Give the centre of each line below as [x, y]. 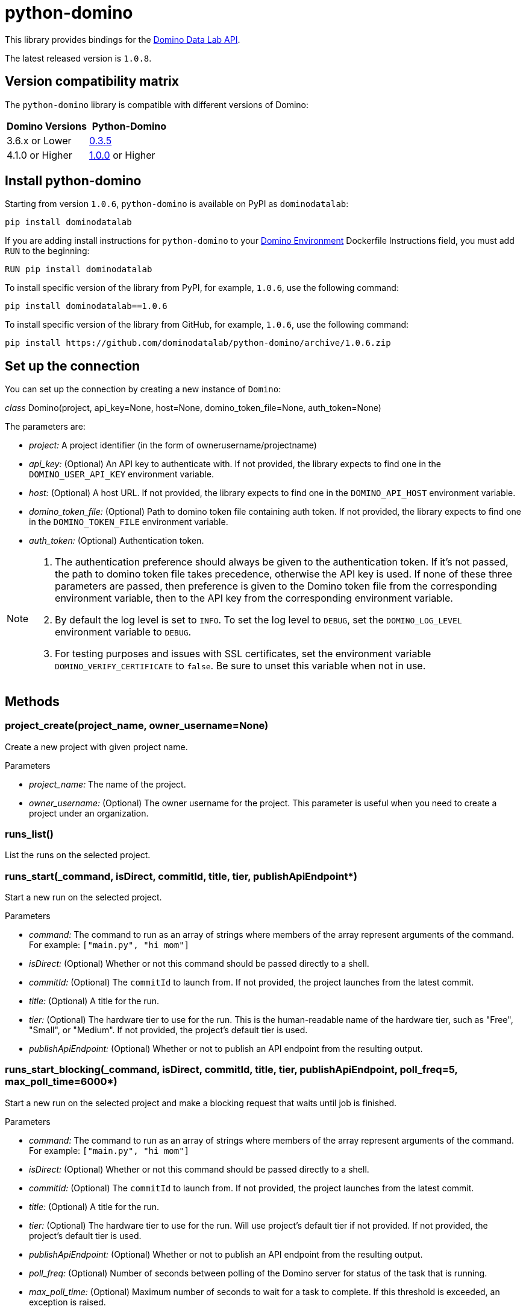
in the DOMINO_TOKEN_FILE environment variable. [129, 522]
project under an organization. [89, 813]
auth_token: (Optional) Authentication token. [117, 541]
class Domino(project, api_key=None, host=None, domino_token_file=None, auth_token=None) [193, 408]
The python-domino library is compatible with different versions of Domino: [157, 104]
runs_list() [29, 834]
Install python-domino [73, 181]
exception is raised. [67, 1302]
